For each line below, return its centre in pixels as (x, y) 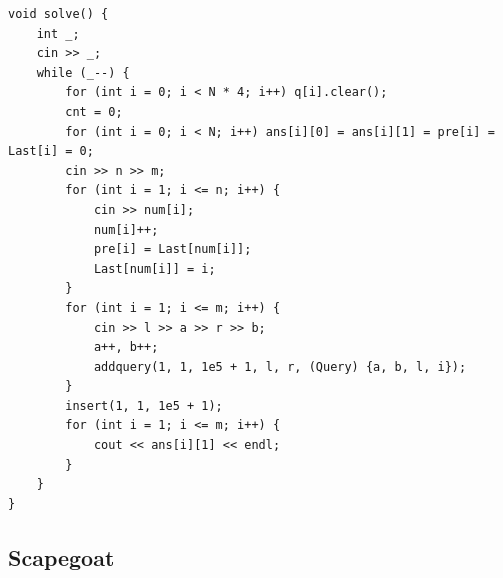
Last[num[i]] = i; (154, 268)
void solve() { (58, 14)
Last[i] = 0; (51, 151)
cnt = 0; (94, 111)
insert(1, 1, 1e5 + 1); (144, 405)
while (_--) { (83, 72)
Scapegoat (61, 556)
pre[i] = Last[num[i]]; (172, 249)
